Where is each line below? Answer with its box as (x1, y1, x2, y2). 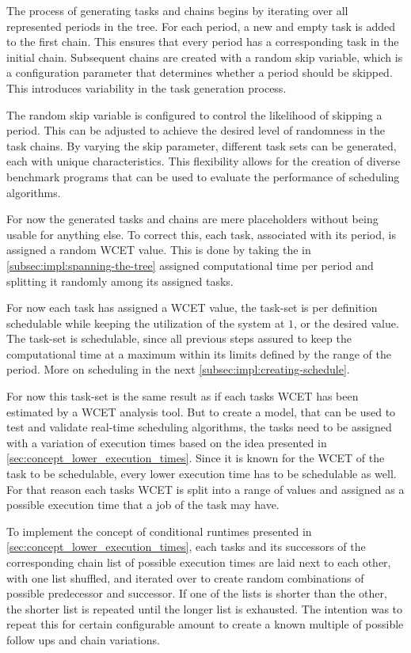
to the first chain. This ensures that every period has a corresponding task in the (6, 33, 399, 50)
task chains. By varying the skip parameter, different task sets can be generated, (6, 137, 397, 154)
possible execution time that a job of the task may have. (6, 496, 280, 513)
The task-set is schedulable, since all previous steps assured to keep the (6, 330, 352, 347)
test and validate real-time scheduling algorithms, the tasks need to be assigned (6, 419, 392, 435)
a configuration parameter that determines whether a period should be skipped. (6, 64, 393, 81)
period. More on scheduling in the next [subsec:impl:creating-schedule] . (6, 361, 350, 378)
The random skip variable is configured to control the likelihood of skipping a (6, 106, 382, 123)
